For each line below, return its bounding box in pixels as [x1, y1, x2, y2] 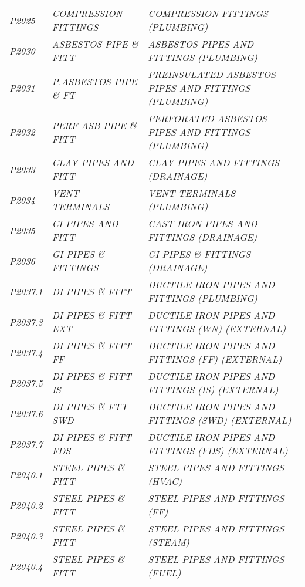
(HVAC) [148, 474, 182, 488]
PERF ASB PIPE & [52, 118, 137, 132]
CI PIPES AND [52, 217, 118, 230]
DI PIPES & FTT [52, 400, 128, 413]
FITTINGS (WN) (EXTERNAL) [148, 322, 286, 335]
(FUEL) [148, 566, 181, 579]
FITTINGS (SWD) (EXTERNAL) [148, 413, 292, 427]
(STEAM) [148, 535, 189, 549]
